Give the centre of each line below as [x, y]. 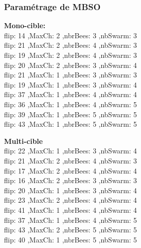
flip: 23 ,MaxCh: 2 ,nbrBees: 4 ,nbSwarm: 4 [70, 200]
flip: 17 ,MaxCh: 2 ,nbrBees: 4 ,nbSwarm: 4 [70, 170]
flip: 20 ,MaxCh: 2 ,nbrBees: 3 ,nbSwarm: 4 [70, 65]
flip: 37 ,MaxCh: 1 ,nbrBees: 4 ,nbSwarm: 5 [70, 220]
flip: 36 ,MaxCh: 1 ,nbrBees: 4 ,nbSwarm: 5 [70, 104]
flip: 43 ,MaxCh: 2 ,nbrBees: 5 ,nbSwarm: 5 [70, 230]
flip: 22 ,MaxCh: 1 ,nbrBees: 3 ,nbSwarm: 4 [70, 151]
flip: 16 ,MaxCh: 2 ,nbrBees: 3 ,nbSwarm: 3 [70, 180]
